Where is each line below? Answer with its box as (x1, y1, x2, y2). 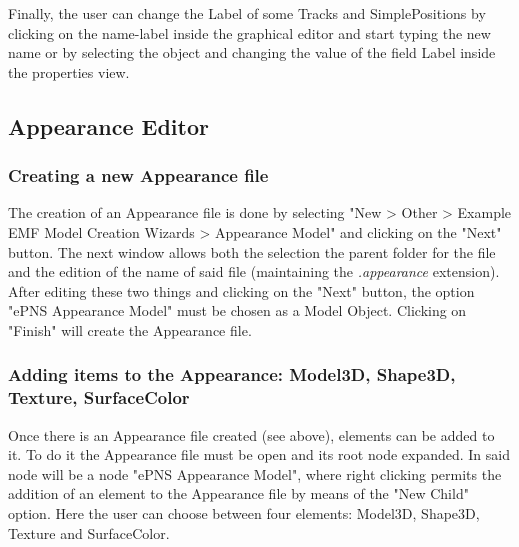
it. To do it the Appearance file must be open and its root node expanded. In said (8, 444, 510, 465)
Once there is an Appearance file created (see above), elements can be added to (8, 424, 495, 445)
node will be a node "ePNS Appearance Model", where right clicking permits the (8, 463, 502, 484)
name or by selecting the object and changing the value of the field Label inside (8, 42, 496, 63)
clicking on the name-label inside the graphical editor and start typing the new (8, 22, 491, 43)
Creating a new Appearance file (8, 163, 269, 188)
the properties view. (8, 61, 130, 82)
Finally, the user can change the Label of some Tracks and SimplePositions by (8, 3, 486, 23)
